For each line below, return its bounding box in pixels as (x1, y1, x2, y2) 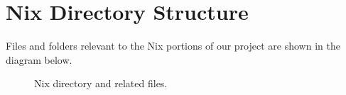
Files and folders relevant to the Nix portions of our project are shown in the (6, 38, 340, 53)
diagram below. (6, 52, 72, 67)
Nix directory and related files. (34, 76, 168, 91)
